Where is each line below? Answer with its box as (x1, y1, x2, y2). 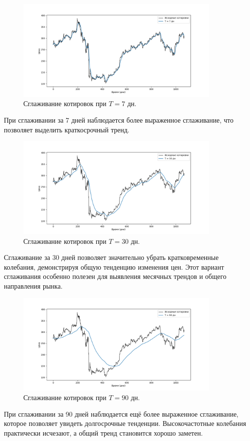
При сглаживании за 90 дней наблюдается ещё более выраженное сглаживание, (4, 408, 239, 419)
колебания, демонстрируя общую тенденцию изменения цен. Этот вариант (4, 261, 224, 272)
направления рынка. (4, 280, 63, 291)
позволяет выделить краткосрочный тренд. (4, 124, 129, 134)
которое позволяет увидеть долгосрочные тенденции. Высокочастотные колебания (4, 418, 246, 428)
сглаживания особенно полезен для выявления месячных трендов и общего (4, 271, 227, 281)
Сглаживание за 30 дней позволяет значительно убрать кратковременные (4, 252, 219, 262)
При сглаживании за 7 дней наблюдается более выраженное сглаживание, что (4, 114, 234, 125)
